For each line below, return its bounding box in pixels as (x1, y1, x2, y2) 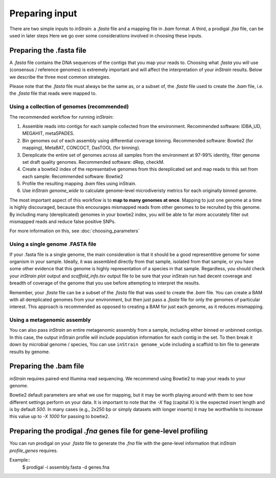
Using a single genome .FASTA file (9, 241, 97, 248)
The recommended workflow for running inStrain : (9, 114, 114, 120)
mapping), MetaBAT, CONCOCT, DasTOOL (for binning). (22, 145, 141, 151)
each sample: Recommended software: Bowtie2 (22, 173, 123, 179)
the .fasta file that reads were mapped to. (9, 90, 97, 97)
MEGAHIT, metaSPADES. (22, 131, 75, 137)
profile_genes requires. (9, 447, 58, 453)
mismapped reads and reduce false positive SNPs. (9, 219, 116, 225)
